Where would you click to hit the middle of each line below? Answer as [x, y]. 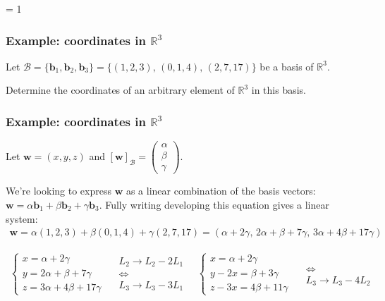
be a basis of [287, 66]
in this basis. [279, 90]
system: [22, 218]
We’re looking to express [59, 191]
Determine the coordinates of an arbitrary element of [120, 90]
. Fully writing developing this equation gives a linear [214, 204]
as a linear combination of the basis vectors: [221, 191]
